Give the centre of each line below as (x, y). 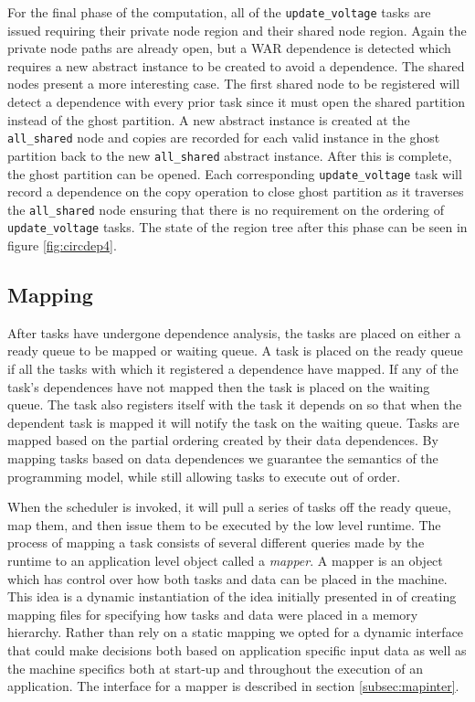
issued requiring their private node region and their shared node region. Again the (237, 30)
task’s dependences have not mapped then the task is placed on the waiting (219, 386)
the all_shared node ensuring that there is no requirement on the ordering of (226, 209)
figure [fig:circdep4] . (62, 245)
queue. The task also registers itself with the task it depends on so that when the (235, 404)
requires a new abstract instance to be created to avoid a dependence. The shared (236, 65)
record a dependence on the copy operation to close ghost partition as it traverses (236, 191)
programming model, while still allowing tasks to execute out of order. (204, 476)
